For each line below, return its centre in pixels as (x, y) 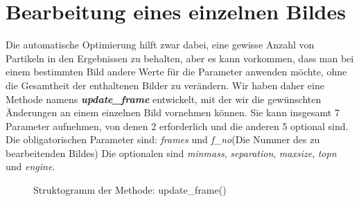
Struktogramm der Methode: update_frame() (130, 190)
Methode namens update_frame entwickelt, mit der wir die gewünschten (164, 99)
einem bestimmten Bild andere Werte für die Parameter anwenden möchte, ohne (176, 72)
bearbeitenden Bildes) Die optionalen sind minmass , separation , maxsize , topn (171, 153)
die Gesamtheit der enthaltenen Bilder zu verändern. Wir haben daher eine (165, 85)
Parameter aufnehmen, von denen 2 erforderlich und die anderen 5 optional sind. (177, 126)
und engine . (30, 166)
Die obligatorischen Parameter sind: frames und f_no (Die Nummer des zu (163, 139)
